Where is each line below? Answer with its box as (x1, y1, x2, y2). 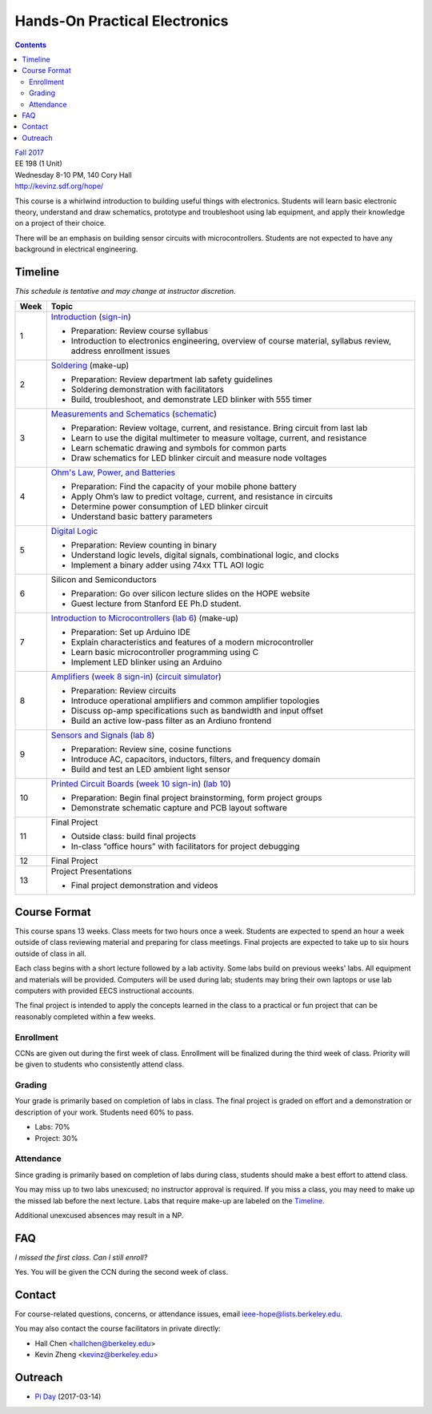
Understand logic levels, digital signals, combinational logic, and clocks (70, 549, 340, 560)
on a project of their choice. (14, 219, 106, 228)
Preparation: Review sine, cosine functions (70, 744, 232, 755)
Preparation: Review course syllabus (70, 325, 208, 336)
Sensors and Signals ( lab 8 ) (50, 729, 155, 741)
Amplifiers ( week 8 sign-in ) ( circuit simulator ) (50, 671, 222, 682)
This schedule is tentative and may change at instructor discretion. (14, 287, 236, 296)
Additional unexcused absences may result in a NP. (14, 1210, 184, 1220)
